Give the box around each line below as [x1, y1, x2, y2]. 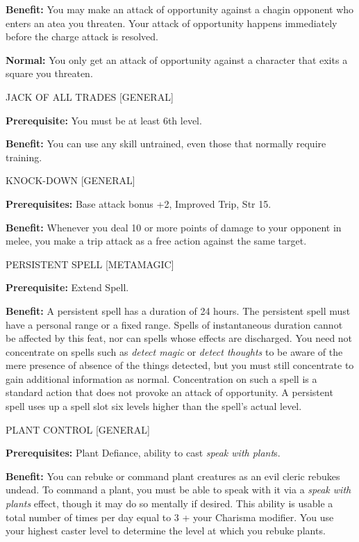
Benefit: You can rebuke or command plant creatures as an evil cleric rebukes [6, 468, 340, 483]
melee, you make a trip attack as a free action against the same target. [6, 233, 307, 248]
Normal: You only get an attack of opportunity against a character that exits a [6, 52, 348, 67]
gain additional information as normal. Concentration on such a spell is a [6, 371, 317, 386]
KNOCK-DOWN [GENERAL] [6, 173, 135, 188]
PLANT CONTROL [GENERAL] [6, 422, 150, 436]
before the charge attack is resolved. [6, 29, 158, 44]
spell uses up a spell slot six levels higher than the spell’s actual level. [6, 399, 302, 413]
